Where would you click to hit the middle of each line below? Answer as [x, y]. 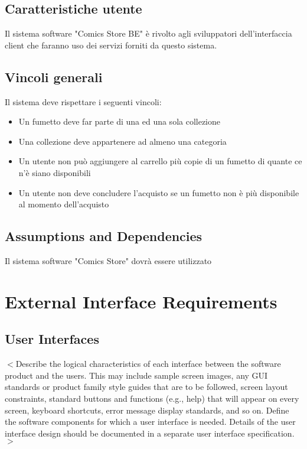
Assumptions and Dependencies [104, 236]
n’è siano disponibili [55, 172]
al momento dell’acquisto [64, 204]
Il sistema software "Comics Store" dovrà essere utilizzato [108, 260]
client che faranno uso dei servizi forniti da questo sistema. [111, 45]
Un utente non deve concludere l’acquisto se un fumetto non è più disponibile [159, 192]
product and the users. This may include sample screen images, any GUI [136, 375]
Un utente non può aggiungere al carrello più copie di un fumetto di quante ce [160, 161]
